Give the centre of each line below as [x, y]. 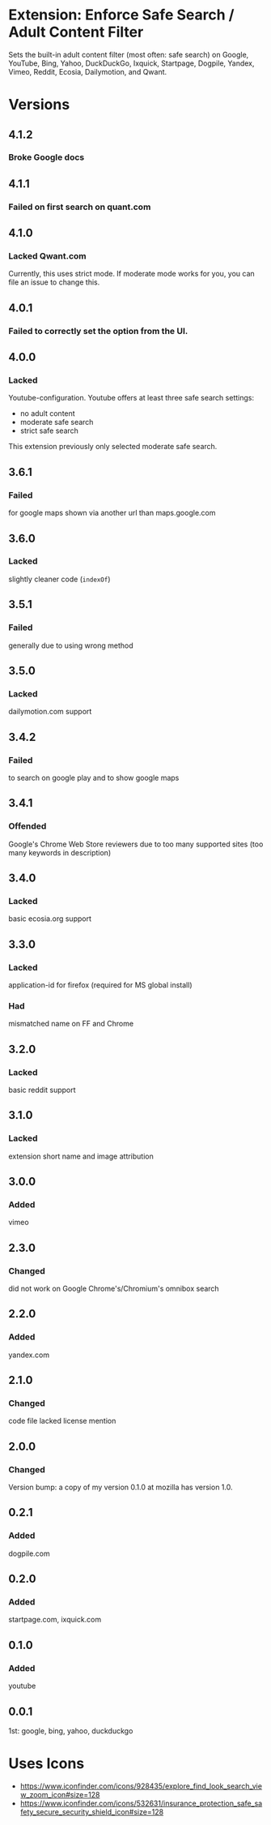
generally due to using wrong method [71, 645]
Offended [28, 826]
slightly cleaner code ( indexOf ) [59, 579]
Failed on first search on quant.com [80, 207]
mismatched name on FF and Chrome [71, 1024]
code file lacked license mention [62, 1421]
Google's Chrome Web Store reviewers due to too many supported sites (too [136, 844]
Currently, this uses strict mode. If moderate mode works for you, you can [131, 274]
